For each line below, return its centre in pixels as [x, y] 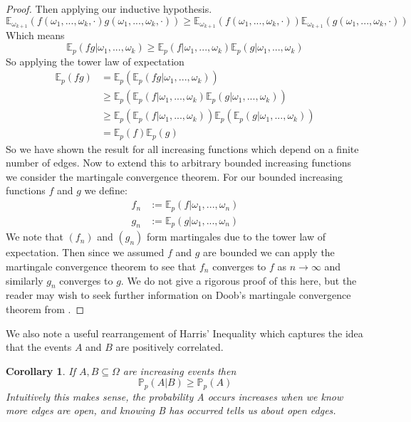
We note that [35, 237]
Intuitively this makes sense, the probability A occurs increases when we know [175, 396]
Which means [35, 35]
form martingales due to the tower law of [236, 237]
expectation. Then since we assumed [85, 252]
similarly [25, 280]
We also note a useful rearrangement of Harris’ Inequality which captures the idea [184, 333]
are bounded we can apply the [269, 252]
